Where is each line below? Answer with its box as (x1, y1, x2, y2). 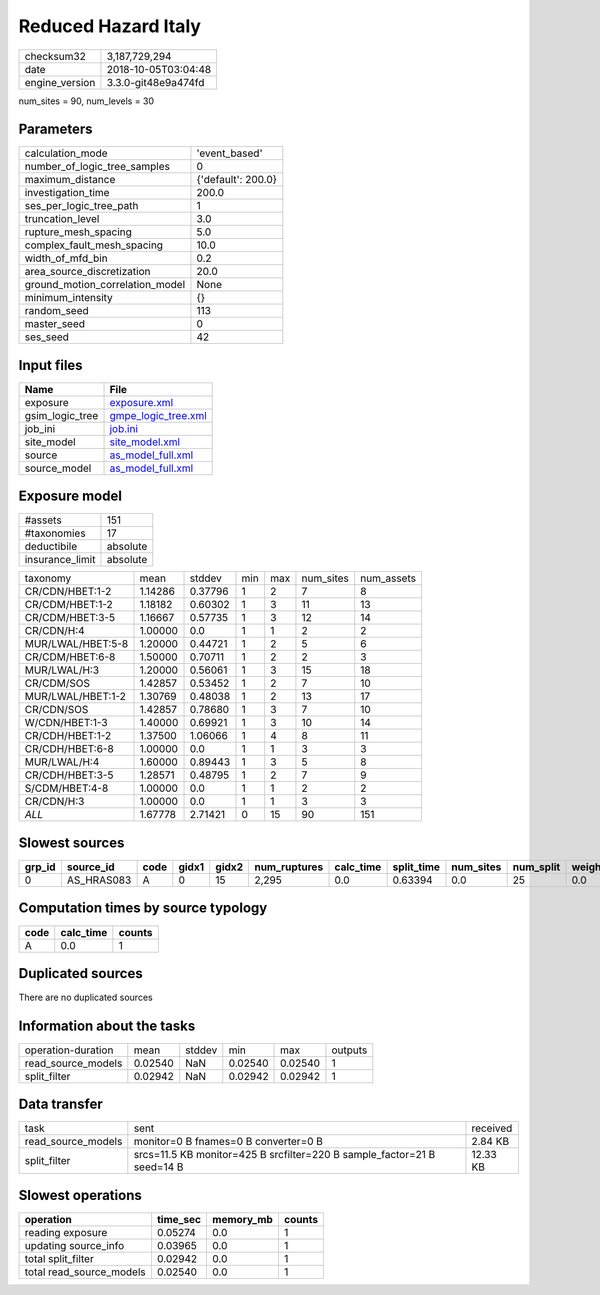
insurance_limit (24, 553, 96, 567)
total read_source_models (24, 1265, 147, 1279)
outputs (331, 1043, 368, 1057)
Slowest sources (18, 834, 125, 851)
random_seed (24, 304, 89, 318)
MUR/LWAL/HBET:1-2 (24, 690, 127, 704)
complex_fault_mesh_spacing (24, 238, 164, 252)
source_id (66, 860, 115, 874)
